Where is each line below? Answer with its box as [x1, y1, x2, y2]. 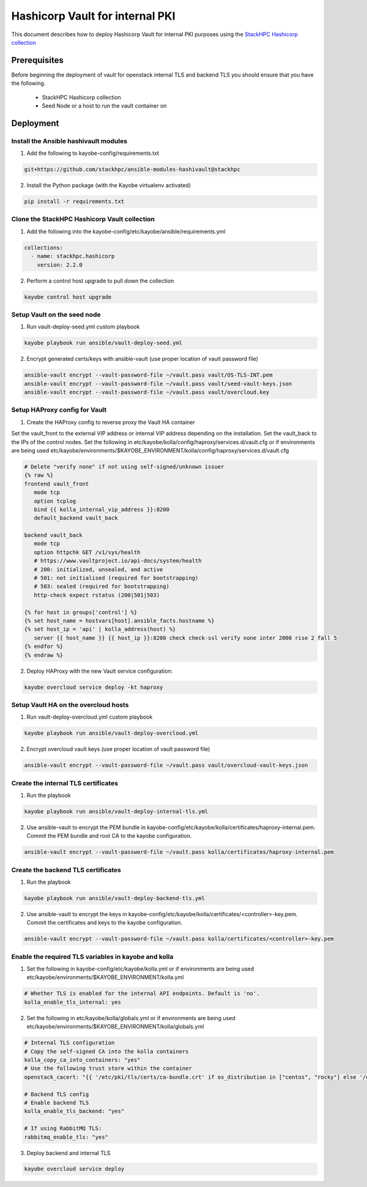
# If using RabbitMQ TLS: [24, 1125, 102, 1132]
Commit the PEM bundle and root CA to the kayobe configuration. [26, 832, 192, 840]
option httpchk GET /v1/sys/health [34, 549, 141, 556]
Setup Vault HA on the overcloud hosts [11, 700, 129, 709]
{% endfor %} [24, 643, 64, 650]
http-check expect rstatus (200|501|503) [34, 591, 160, 599]
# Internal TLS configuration [24, 1040, 115, 1046]
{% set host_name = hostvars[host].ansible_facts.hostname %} [24, 617, 215, 624]
